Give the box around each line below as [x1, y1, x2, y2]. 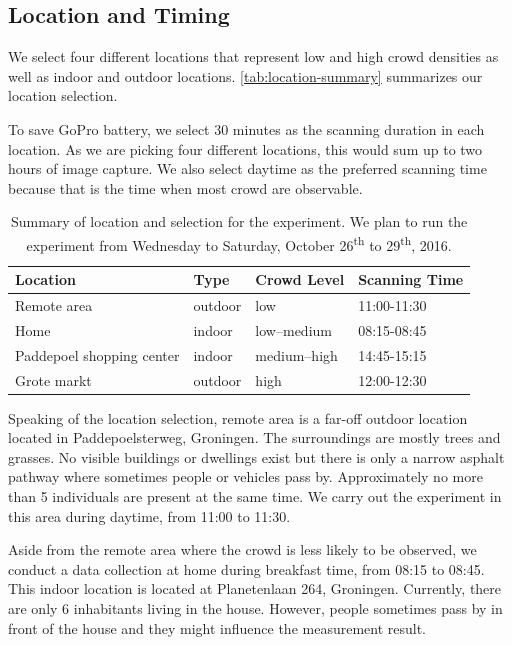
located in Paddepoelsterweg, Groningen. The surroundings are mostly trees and [8, 427, 501, 448]
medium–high [255, 344, 338, 365]
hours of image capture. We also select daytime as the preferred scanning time [8, 158, 487, 179]
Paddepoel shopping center [15, 344, 180, 365]
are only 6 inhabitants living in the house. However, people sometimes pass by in [8, 598, 503, 619]
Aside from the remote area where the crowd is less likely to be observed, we [8, 539, 477, 560]
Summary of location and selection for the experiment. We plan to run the [10, 211, 468, 232]
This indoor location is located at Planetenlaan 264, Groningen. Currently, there [8, 578, 502, 599]
